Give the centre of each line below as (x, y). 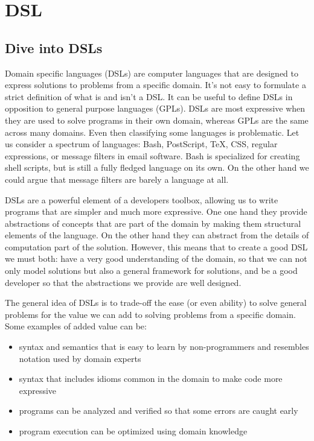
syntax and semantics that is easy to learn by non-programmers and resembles (164, 347)
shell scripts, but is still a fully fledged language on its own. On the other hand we (157, 167)
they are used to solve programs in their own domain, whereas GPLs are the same (157, 120)
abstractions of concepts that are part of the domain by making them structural (153, 223)
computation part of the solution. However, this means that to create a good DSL (156, 246)
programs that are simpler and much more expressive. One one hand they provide (156, 211)
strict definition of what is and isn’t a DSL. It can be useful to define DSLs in (149, 96)
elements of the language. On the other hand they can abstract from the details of (157, 235)
